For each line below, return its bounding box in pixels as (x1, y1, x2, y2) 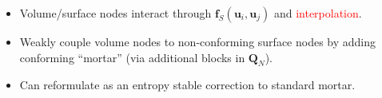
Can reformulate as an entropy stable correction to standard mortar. (19, 76, 356, 93)
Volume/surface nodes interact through (19, 5, 212, 21)
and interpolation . (273, 5, 362, 21)
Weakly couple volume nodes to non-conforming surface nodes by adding (19, 33, 376, 49)
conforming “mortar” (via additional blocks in (19, 49, 245, 65)
